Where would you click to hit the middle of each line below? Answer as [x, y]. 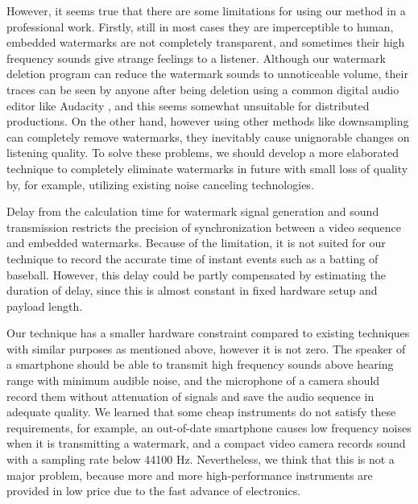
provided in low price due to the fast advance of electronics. [154, 491]
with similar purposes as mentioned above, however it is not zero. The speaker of [206, 348]
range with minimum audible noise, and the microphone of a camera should [193, 380]
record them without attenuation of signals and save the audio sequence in [190, 396]
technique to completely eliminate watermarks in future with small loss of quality [207, 168]
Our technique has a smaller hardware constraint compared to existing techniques [208, 333]
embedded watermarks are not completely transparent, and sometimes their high [206, 42]
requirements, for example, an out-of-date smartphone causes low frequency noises [209, 427]
